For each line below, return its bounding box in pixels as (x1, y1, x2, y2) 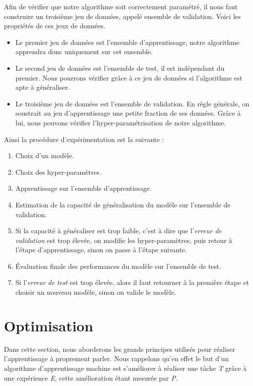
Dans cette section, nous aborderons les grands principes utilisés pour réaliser (4, 344, 235, 354)
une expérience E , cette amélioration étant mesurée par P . (4, 372, 178, 383)
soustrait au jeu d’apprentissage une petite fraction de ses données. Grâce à (15, 108, 241, 118)
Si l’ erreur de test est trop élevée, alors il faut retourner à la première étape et (15, 277, 249, 287)
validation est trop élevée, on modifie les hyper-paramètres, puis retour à (15, 235, 233, 245)
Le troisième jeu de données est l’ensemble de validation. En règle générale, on (15, 98, 250, 108)
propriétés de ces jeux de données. (4, 20, 105, 31)
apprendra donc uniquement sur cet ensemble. (15, 46, 153, 57)
